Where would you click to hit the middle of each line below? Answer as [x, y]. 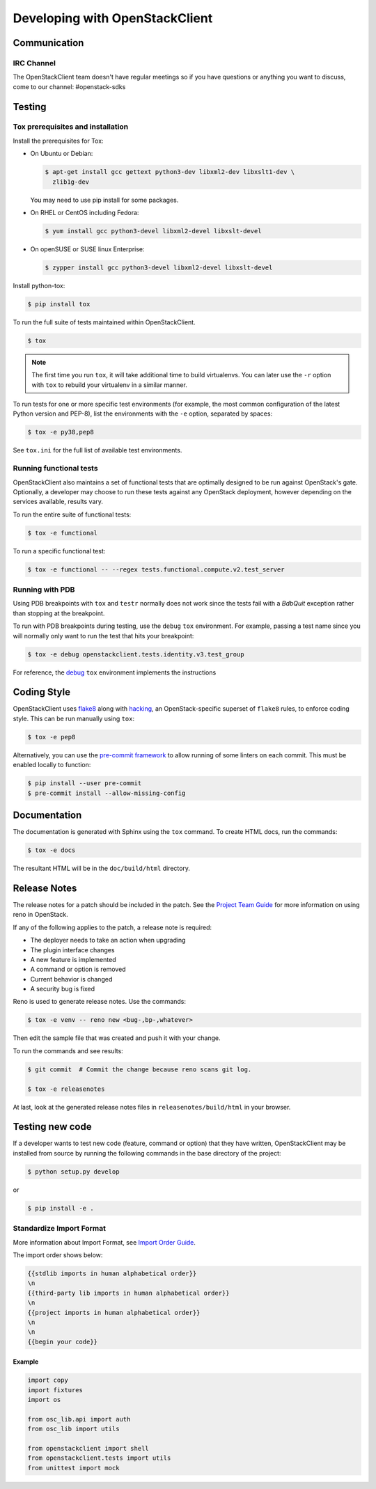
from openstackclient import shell [88, 1448]
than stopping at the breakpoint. [59, 613]
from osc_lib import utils [73, 1429]
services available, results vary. [58, 502]
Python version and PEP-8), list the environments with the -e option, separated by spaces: [143, 413]
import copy [48, 1380]
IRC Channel [34, 63]
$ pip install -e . [61, 1208]
